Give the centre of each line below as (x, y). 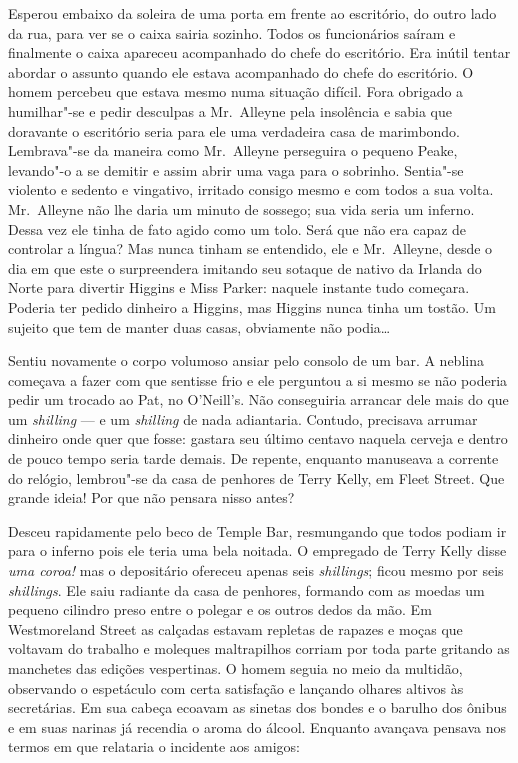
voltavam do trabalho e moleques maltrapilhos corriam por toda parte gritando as (259, 648)
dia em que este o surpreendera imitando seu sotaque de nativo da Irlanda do (245, 267)
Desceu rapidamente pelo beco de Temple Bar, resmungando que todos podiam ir (257, 530)
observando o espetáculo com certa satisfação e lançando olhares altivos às (236, 687)
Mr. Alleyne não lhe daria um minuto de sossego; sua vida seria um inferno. (241, 208)
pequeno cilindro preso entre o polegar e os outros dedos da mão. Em (220, 609)
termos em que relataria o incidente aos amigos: (154, 746)
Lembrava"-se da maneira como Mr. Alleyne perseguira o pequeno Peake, (233, 150)
